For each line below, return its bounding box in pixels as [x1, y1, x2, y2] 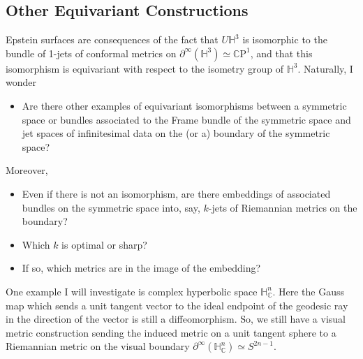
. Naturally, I [297, 61, 353, 75]
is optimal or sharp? [61, 237, 147, 251]
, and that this [250, 45, 313, 60]
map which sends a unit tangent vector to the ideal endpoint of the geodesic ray [6, 298, 348, 312]
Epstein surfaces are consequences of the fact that [6, 32, 218, 47]
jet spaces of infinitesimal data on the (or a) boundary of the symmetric [22, 126, 330, 140]
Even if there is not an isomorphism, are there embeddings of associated [22, 186, 331, 200]
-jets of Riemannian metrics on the [208, 200, 357, 214]
